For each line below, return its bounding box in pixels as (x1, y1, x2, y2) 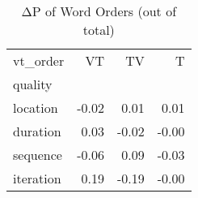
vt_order (13, 51, 65, 70)
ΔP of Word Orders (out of (21, 2, 177, 20)
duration (13, 122, 61, 140)
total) (82, 20, 115, 39)
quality (13, 75, 53, 93)
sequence (13, 145, 62, 164)
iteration (13, 169, 61, 187)
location (13, 98, 58, 117)
